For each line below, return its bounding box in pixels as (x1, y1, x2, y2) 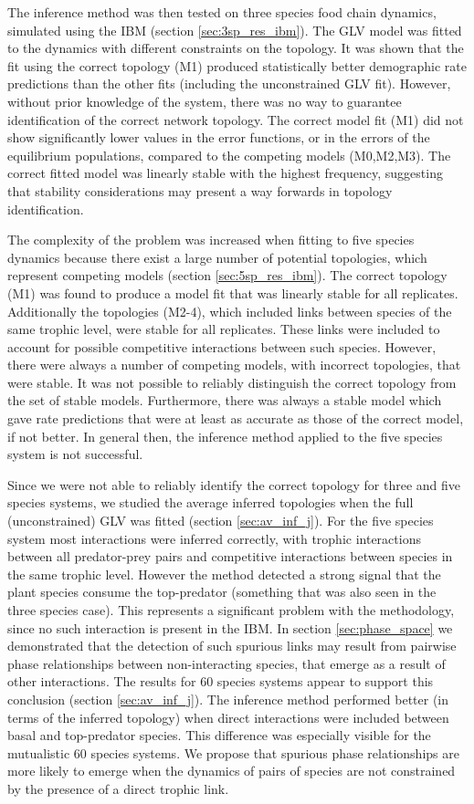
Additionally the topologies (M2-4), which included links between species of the (7, 301, 452, 320)
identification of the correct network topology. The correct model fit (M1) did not (7, 110, 464, 129)
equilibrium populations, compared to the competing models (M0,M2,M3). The (7, 145, 451, 164)
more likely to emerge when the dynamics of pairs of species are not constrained (7, 761, 456, 780)
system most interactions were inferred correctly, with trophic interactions (7, 528, 421, 548)
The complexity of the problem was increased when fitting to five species (7, 230, 415, 249)
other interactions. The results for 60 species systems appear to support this (7, 672, 434, 691)
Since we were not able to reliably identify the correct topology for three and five (7, 475, 461, 494)
